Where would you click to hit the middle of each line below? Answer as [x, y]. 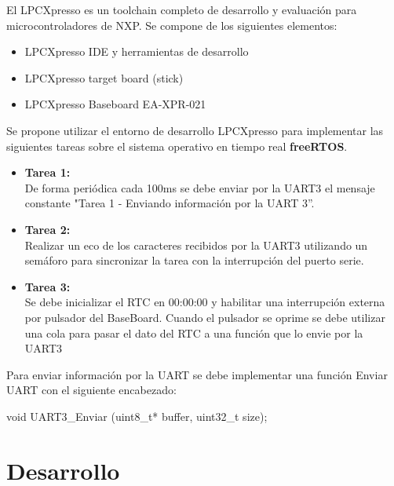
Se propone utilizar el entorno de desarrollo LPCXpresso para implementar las [195, 130]
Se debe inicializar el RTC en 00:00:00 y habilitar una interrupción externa [205, 302]
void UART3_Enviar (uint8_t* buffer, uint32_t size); [137, 416]
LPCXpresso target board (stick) [104, 77]
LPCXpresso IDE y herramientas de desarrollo [137, 51]
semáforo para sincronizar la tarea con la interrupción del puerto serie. [194, 260]
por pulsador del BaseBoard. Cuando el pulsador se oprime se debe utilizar [205, 317]
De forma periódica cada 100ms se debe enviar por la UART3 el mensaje [200, 187]
